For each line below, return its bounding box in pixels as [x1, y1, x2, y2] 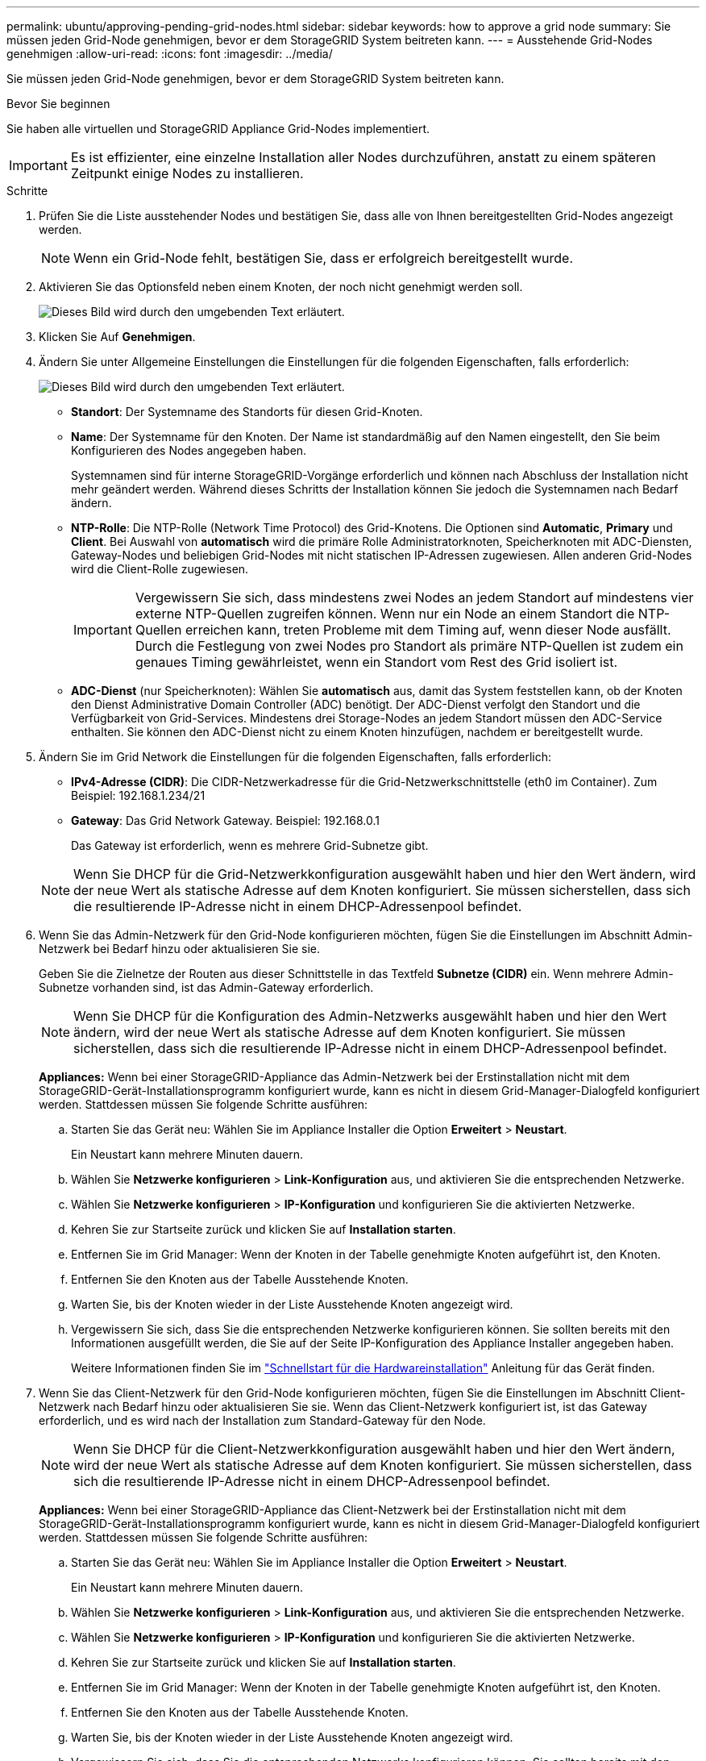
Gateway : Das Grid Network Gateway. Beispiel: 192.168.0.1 [71, 814, 380, 827]
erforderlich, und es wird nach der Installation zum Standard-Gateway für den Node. [39, 1413, 486, 1427]
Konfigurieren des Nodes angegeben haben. [71, 443, 307, 457]
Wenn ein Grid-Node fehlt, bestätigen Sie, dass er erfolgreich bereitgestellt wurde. [73, 250, 574, 266]
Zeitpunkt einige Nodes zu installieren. [70, 165, 304, 181]
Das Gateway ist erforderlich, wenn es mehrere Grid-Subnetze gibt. [71, 839, 429, 852]
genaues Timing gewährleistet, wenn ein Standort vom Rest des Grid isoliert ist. [135, 654, 618, 670]
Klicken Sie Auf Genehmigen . [39, 330, 196, 343]
